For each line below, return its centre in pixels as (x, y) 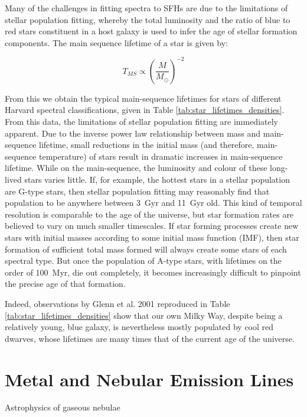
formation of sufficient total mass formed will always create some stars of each (146, 249)
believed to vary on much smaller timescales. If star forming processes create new (152, 226)
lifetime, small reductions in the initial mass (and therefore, (147, 145)
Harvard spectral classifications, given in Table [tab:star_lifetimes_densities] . (145, 110)
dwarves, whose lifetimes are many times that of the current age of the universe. (150, 338)
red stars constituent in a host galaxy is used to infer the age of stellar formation (151, 31)
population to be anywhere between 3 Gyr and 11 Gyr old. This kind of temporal (153, 203)
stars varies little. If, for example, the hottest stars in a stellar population (157, 180)
